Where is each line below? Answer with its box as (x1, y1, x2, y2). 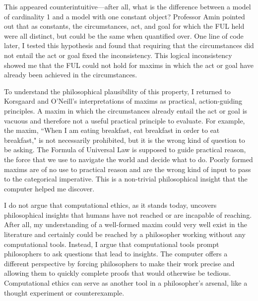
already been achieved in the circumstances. (4, 69, 137, 80)
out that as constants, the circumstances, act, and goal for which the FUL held (4, 21, 245, 31)
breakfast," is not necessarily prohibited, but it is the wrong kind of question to (4, 134, 245, 145)
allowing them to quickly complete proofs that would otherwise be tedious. (4, 268, 231, 278)
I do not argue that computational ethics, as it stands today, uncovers (4, 200, 217, 210)
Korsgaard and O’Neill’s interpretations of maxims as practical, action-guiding (4, 96, 243, 106)
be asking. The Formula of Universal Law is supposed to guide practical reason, (4, 144, 246, 155)
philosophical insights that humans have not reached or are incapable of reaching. (4, 209, 252, 220)
